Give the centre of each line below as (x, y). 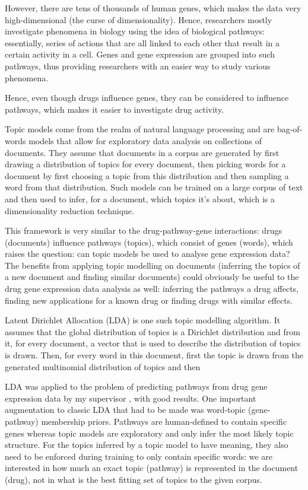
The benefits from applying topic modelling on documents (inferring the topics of (153, 265)
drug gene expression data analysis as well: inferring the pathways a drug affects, (152, 289)
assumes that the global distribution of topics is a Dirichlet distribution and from (153, 331)
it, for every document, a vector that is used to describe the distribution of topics (153, 343)
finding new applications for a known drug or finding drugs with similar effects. (149, 300)
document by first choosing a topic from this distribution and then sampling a (147, 175)
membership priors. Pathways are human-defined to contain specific (164, 421)
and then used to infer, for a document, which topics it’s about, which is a (140, 198)
